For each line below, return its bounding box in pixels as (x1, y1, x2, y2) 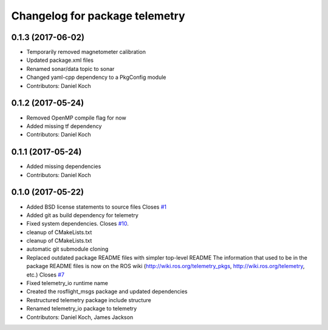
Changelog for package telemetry (11, 9, 185, 22)
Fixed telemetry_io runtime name (26, 280, 109, 287)
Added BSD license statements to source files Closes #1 (26, 203, 167, 210)
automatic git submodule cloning (26, 246, 109, 253)
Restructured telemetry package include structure (26, 296, 151, 303)
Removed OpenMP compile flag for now (26, 114, 127, 121)
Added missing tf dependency (26, 122, 102, 130)
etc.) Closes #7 (26, 271, 65, 278)
